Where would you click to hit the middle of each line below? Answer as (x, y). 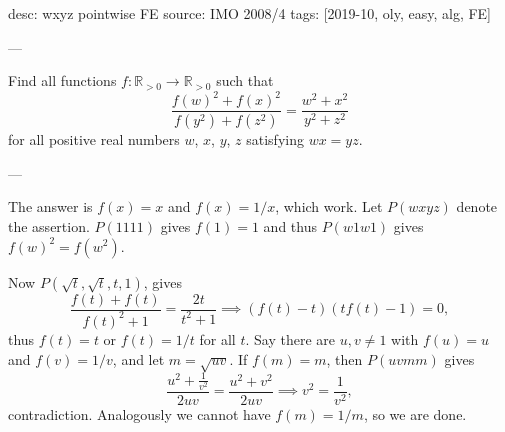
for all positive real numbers (94, 139)
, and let (138, 358)
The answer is (50, 206)
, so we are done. (415, 414)
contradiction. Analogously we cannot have (139, 414)
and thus (290, 225)
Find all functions (62, 80)
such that (245, 80)
